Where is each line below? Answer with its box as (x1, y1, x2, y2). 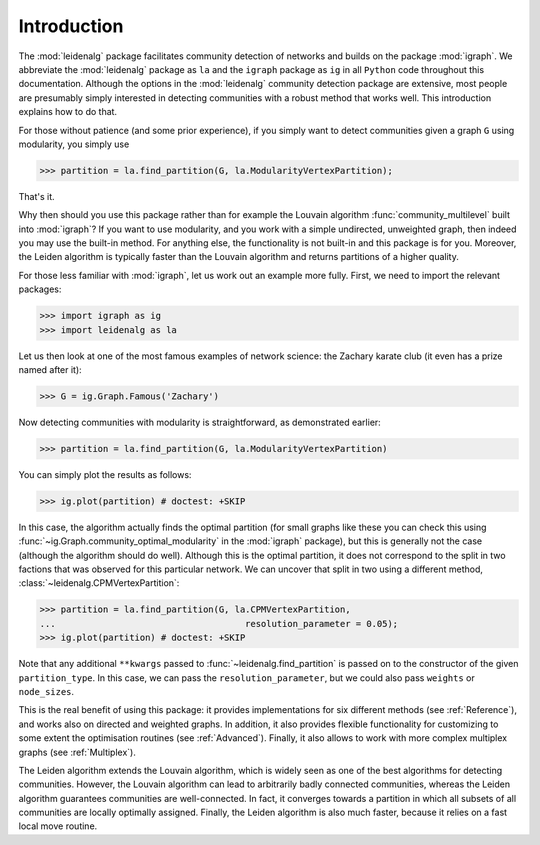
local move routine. (18, 820, 98, 832)
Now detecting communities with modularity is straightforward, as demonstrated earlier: (18, 416, 382, 428)
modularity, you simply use (18, 138, 130, 150)
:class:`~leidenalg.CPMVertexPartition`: (18, 577, 180, 589)
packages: (18, 283, 62, 295)
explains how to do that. (18, 106, 118, 118)
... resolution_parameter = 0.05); (39, 618, 399, 629)
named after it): (18, 363, 82, 375)
